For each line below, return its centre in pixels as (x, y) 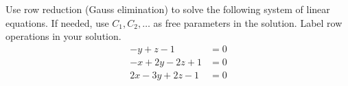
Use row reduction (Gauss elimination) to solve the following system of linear (168, 9)
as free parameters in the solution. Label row (248, 22)
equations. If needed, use (57, 22)
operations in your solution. (63, 36)
